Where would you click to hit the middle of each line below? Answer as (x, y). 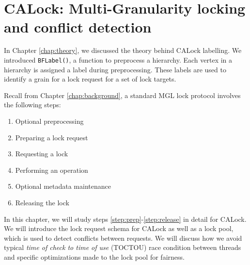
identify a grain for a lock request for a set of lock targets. (90, 79)
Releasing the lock (42, 202)
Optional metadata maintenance (63, 186)
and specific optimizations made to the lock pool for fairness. (94, 257)
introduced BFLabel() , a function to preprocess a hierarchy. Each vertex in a (118, 59)
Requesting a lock (42, 154)
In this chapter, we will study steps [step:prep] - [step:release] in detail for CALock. (125, 219)
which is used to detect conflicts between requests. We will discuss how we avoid (123, 238)
